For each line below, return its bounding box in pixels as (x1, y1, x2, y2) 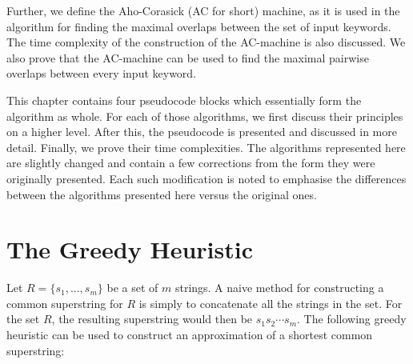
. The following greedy (297, 310, 407, 327)
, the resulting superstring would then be (51, 310, 253, 327)
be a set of (106, 279, 158, 296)
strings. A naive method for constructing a (174, 279, 384, 296)
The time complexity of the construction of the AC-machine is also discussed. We (6, 34, 406, 50)
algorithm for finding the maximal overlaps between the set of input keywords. (6, 18, 391, 34)
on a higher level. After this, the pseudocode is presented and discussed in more (6, 123, 397, 140)
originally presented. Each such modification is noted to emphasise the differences (6, 170, 407, 186)
